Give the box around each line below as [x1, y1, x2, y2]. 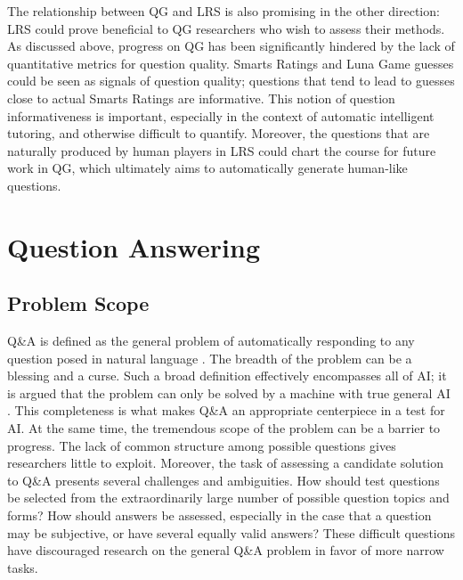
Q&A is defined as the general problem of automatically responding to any [7, 331, 415, 350]
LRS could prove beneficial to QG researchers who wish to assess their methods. [7, 19, 445, 37]
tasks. [7, 558, 38, 576]
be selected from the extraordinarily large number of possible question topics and [7, 488, 450, 507]
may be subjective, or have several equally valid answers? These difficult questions [7, 523, 456, 542]
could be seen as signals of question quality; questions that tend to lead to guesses [7, 71, 455, 90]
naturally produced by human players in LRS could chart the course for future [7, 141, 436, 159]
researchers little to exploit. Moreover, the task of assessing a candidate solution [7, 453, 443, 472]
